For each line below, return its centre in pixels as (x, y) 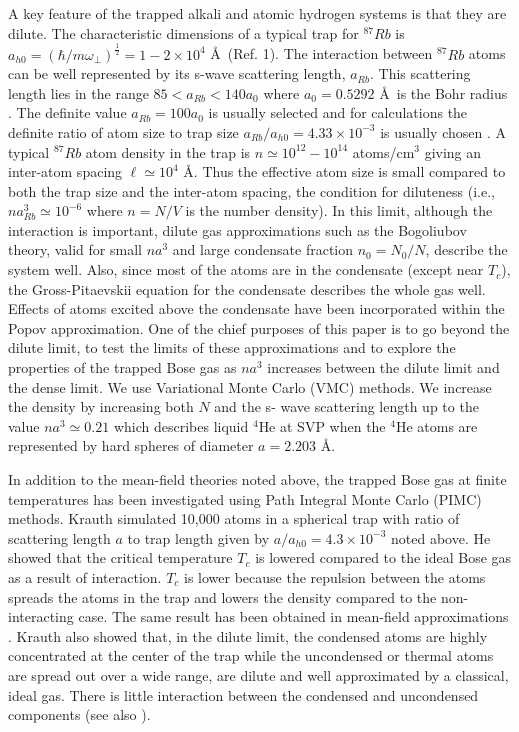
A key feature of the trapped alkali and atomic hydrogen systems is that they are (257, 13)
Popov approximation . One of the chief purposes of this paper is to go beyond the (259, 327)
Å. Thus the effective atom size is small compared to (344, 171)
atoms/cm (383, 151)
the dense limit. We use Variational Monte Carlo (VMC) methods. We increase (250, 386)
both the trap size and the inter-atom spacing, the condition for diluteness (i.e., (251, 190)
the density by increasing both (101, 406)
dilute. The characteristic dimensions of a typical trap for (183, 32)
